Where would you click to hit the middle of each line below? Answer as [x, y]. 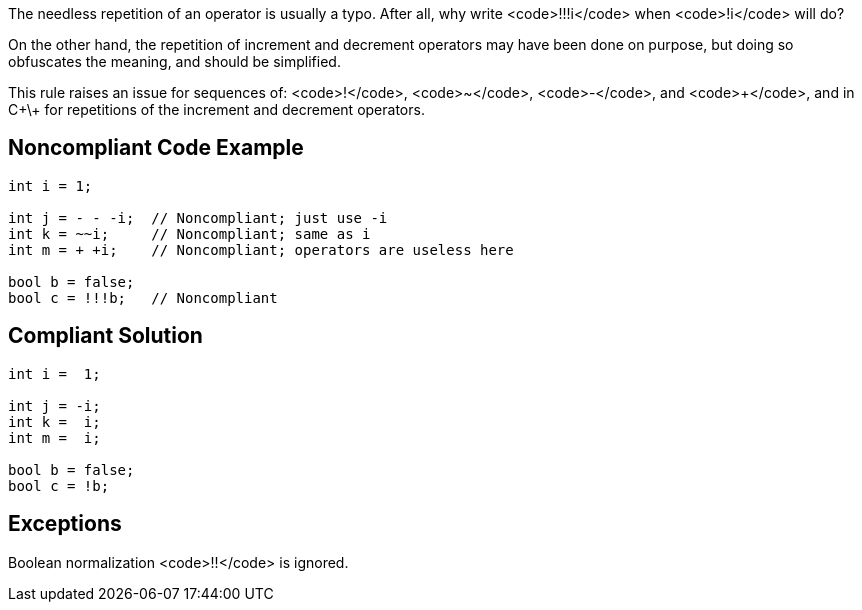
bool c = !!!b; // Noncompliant [143, 297]
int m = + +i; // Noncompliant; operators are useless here [261, 249]
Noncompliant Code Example [156, 148]
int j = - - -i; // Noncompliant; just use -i [198, 217]
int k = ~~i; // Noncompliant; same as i [189, 233]
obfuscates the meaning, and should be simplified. [174, 61]
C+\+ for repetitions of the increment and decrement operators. [216, 109]
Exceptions [65, 524]
